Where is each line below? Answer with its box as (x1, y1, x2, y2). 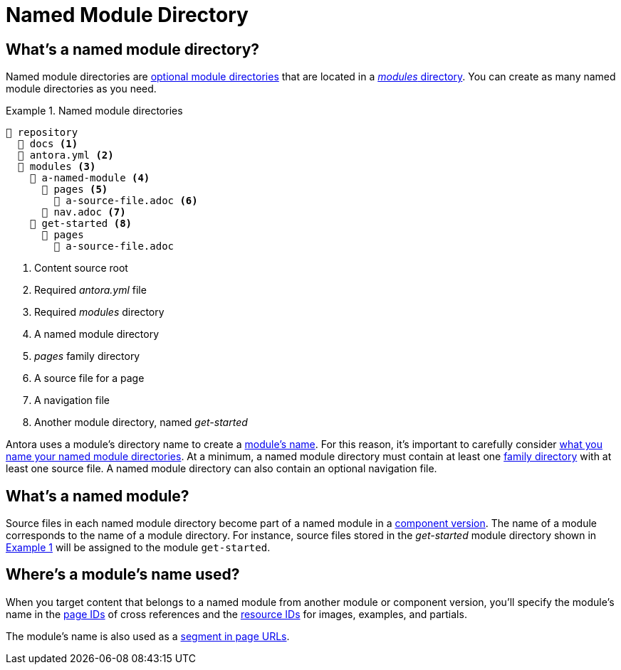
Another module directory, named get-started (34, 416, 248, 429)
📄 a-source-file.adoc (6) (53, 195, 198, 207)
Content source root (34, 262, 128, 275)
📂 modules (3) (17, 161, 96, 173)
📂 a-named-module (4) (29, 172, 150, 184)
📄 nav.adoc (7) (41, 206, 126, 218)
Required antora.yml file (34, 284, 147, 297)
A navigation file (34, 394, 110, 407)
